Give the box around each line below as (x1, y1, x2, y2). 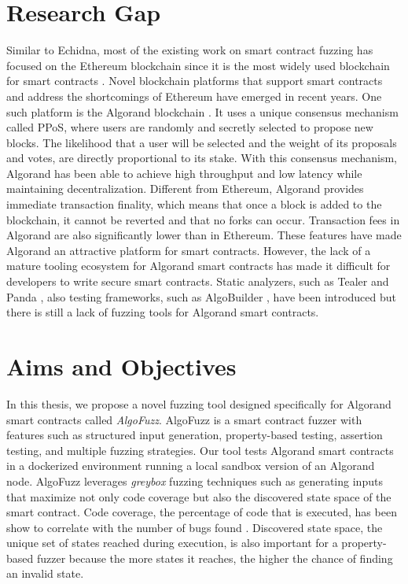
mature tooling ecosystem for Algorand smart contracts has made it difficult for (6, 257, 391, 274)
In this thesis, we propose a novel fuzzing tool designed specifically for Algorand (6, 395, 391, 412)
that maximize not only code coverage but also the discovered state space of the (6, 488, 391, 505)
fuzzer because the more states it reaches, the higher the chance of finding (36, 549, 393, 566)
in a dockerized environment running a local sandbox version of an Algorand (6, 457, 375, 474)
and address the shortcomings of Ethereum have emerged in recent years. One (6, 87, 382, 104)
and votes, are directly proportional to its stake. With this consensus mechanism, (6, 150, 397, 166)
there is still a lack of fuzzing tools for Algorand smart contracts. (6, 304, 319, 320)
